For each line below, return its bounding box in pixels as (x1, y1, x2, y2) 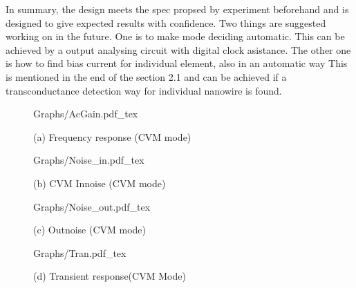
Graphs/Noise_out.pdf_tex (33, 199, 151, 213)
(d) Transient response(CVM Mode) (33, 269, 186, 283)
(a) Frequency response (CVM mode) (33, 129, 191, 144)
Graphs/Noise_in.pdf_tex (33, 153, 144, 167)
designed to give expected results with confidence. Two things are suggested (6, 15, 326, 30)
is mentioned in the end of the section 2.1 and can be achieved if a (6, 69, 287, 84)
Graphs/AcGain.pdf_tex (33, 106, 138, 121)
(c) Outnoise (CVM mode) (33, 222, 147, 237)
